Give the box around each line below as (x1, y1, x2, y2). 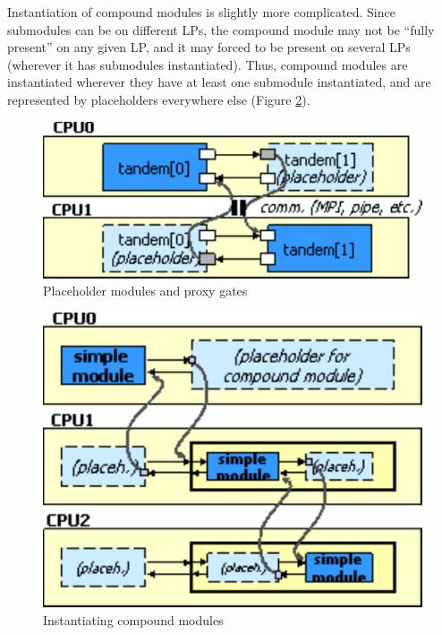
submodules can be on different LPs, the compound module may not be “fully (7, 20, 435, 39)
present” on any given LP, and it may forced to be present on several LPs (7, 38, 411, 56)
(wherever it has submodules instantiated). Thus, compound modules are (7, 55, 408, 73)
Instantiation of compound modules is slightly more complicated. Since (7, 3, 395, 21)
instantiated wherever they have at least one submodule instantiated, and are (7, 73, 431, 91)
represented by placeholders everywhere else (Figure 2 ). (7, 90, 310, 108)
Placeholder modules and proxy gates (43, 281, 248, 300)
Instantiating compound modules (43, 611, 224, 630)
